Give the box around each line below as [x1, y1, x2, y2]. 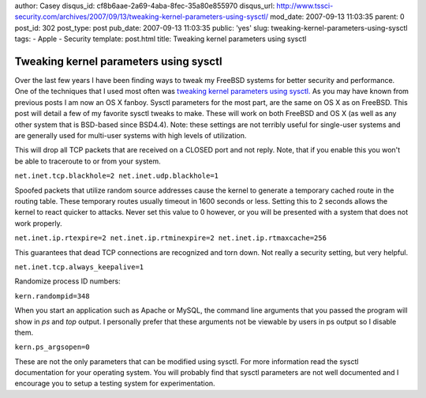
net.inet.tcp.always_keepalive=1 [14, 262, 144, 272]
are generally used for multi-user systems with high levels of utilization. [14, 131, 247, 141]
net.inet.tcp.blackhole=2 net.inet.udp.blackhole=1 [14, 171, 219, 181]
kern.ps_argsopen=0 [14, 343, 90, 351]
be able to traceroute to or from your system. [14, 156, 161, 166]
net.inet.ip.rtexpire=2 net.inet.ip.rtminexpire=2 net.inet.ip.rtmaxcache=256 [14, 234, 327, 242]
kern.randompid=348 [14, 291, 90, 300]
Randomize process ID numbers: [14, 276, 121, 286]
